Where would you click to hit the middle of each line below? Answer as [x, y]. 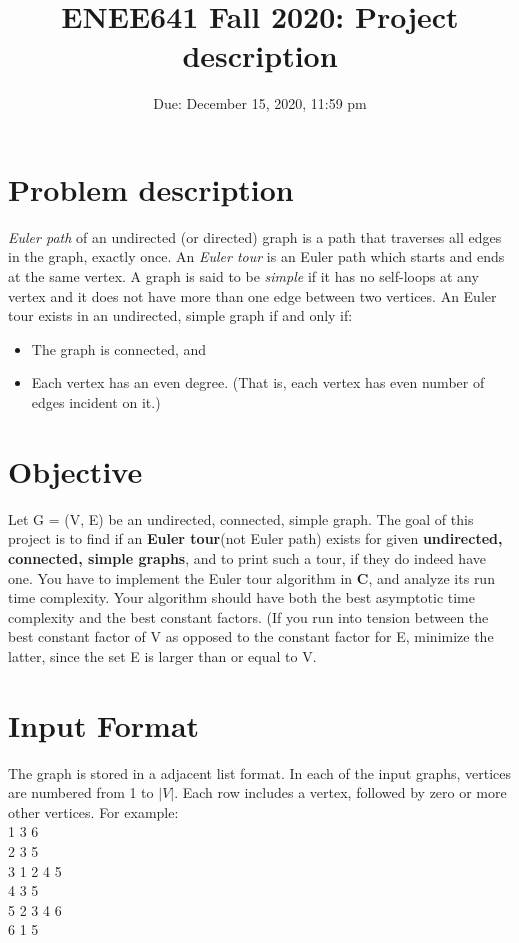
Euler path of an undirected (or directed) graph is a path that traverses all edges [255, 236]
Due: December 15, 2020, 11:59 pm [260, 103]
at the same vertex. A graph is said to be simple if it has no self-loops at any [243, 276]
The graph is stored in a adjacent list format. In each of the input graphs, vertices [260, 772]
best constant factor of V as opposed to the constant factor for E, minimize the [251, 636]
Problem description [151, 188]
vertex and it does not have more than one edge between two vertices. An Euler [252, 295]
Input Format [104, 724]
